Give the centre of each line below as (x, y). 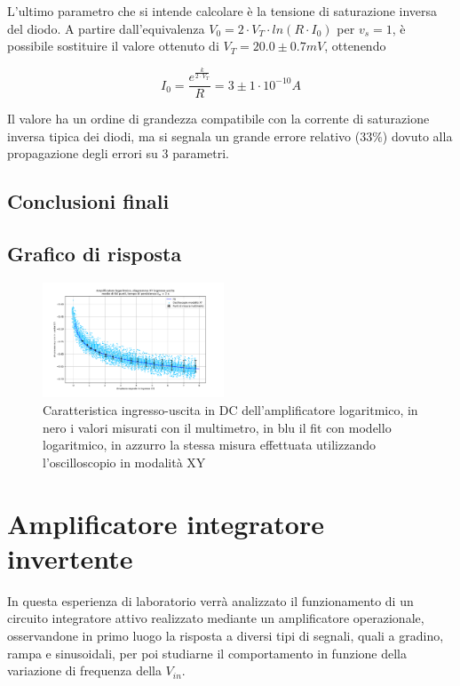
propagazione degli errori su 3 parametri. (118, 153)
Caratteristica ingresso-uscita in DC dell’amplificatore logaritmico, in (230, 410)
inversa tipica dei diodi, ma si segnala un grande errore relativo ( (184, 136)
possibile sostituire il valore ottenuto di (113, 46)
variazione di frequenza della (84, 670)
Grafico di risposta (95, 254)
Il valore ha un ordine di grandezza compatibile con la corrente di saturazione (218, 119)
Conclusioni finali (88, 201)
